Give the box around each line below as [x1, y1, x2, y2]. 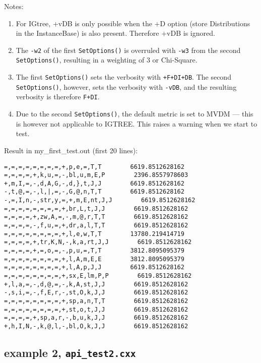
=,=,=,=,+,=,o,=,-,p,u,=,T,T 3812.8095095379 [4, 247, 184, 255]
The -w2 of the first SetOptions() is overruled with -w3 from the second [16, 44, 241, 55]
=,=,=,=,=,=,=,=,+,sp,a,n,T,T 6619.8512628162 [4, 297, 188, 305]
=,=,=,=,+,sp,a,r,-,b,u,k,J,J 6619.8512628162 [4, 314, 188, 322]
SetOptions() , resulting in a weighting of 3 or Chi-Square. [16, 54, 198, 65]
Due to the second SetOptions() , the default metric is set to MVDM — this [16, 108, 253, 119]
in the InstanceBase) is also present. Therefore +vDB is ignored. [16, 28, 215, 38]
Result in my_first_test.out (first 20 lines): [4, 145, 138, 155]
